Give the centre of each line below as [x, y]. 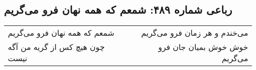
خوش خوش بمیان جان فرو [203, 47]
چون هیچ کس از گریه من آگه [56, 47]
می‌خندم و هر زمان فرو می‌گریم [194, 33]
